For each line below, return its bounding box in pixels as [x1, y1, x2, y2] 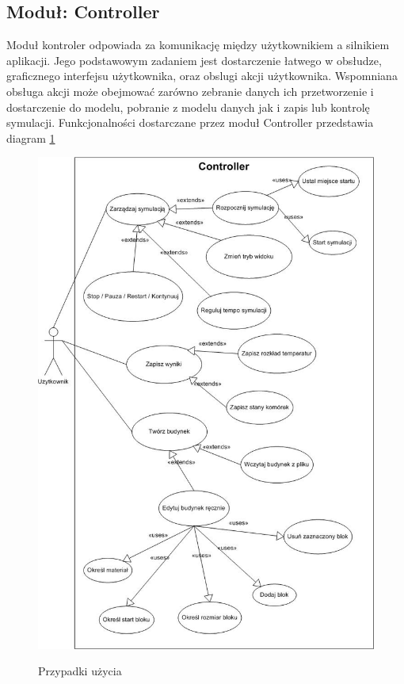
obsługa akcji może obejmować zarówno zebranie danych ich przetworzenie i [6, 82, 374, 99]
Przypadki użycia [38, 663, 122, 679]
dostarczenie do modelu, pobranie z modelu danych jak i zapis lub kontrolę [6, 98, 370, 115]
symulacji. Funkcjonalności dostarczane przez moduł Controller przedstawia [6, 114, 374, 131]
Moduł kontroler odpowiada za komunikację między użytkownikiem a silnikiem [6, 36, 390, 53]
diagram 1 [6, 129, 55, 146]
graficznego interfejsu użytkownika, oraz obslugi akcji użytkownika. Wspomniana [6, 67, 398, 84]
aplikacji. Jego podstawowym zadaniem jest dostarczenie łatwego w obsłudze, [6, 52, 382, 68]
